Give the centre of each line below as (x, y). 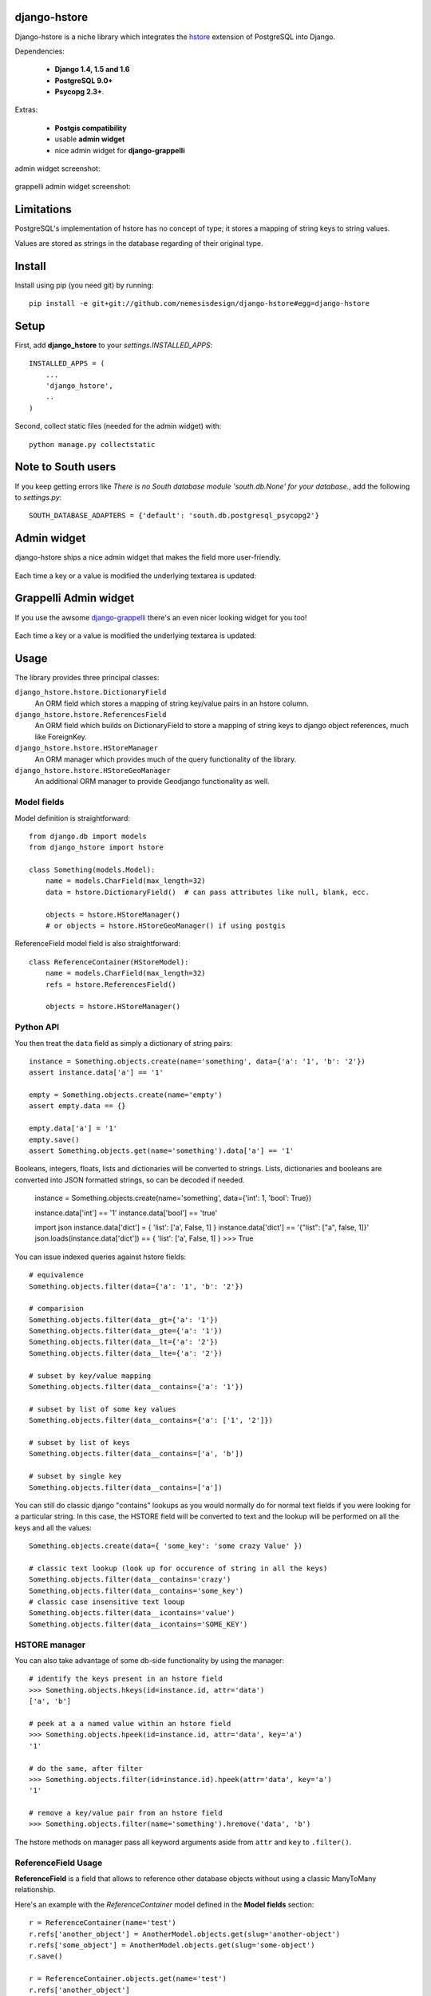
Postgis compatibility (91, 128)
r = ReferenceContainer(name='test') (103, 1923)
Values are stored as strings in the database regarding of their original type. (139, 243)
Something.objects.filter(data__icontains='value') (132, 1613)
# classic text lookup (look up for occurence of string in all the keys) (178, 1568)
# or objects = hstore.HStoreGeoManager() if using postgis (166, 926)
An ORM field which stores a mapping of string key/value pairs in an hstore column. (172, 703)
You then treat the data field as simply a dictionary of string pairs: (124, 1043)
